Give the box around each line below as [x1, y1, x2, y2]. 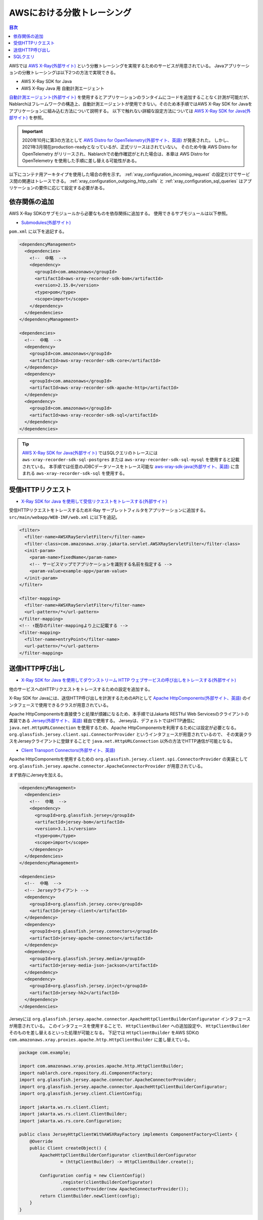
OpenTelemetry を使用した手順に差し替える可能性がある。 [22, 158, 140, 163]
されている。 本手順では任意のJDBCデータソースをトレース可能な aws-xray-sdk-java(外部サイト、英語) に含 [22, 464, 240, 469]
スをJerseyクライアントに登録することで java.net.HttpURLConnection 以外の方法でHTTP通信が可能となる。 [9, 738, 235, 744]
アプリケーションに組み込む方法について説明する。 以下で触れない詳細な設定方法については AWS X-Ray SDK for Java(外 [9, 108, 251, 114]
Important [22, 128, 43, 134]
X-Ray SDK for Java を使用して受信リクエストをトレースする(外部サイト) [21, 498, 168, 505]
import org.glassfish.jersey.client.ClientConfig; [19, 1091, 143, 1096]
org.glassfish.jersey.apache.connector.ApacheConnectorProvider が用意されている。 [9, 763, 206, 769]
